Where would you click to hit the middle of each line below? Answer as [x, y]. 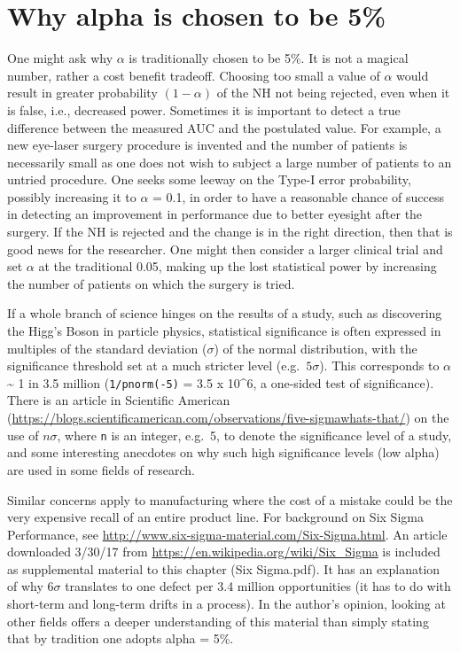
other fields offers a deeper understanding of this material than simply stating [218, 621]
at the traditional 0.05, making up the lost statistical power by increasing [238, 266]
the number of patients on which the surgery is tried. [151, 283]
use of [23, 435]
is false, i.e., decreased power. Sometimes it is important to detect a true [204, 109]
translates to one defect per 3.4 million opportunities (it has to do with [258, 586]
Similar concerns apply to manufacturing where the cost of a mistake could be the [230, 499]
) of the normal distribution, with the [316, 348]
